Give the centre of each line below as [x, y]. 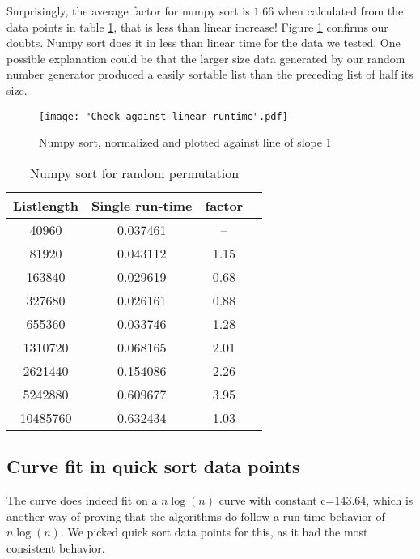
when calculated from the [340, 11]
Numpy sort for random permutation [135, 173]
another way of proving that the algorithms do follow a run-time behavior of [196, 516]
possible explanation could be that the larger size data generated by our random [206, 58]
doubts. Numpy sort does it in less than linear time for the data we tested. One [204, 43]
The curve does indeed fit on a [82, 500]
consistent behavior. [56, 547]
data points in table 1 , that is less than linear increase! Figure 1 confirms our [197, 26]
